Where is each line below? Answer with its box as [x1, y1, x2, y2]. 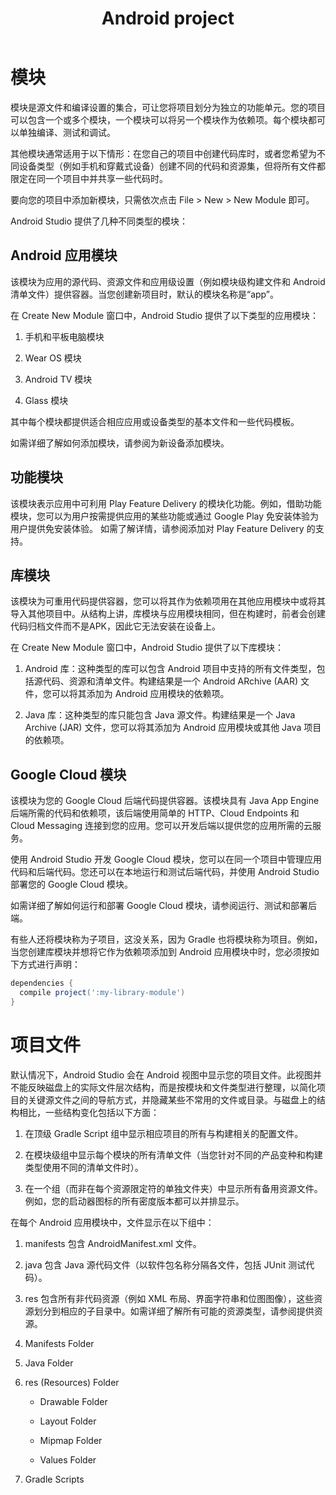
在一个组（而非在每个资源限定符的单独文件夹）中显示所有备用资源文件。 [24, 1182, 323, 1194]
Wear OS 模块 [24, 352, 82, 364]
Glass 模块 [24, 394, 69, 406]
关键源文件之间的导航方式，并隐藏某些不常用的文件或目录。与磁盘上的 [27, 1093, 317, 1106]
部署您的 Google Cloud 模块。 [10, 878, 134, 891]
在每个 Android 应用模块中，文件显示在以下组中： [10, 1216, 215, 1228]
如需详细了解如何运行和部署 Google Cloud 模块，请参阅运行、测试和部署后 [10, 900, 318, 912]
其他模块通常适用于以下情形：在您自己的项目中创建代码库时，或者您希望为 [10, 147, 317, 159]
